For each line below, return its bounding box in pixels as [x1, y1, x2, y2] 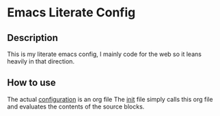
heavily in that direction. [7, 57, 75, 66]
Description [7, 32, 58, 44]
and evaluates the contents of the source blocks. [7, 102, 145, 111]
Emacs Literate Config [7, 5, 136, 20]
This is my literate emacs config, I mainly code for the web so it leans [7, 50, 202, 58]
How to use [7, 77, 56, 89]
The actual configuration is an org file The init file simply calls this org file [7, 95, 213, 103]
